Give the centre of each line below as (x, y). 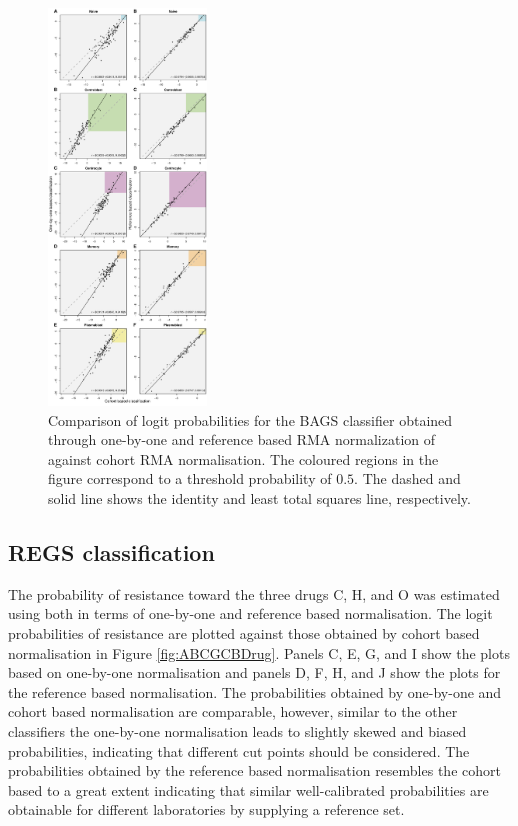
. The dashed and (407, 478)
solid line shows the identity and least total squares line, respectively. (259, 498)
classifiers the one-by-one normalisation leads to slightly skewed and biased (237, 731)
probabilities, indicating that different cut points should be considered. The (239, 750)
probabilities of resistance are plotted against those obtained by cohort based (244, 633)
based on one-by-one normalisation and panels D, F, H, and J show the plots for (254, 672)
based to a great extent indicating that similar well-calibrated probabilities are (248, 789)
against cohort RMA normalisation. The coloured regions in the (243, 458)
